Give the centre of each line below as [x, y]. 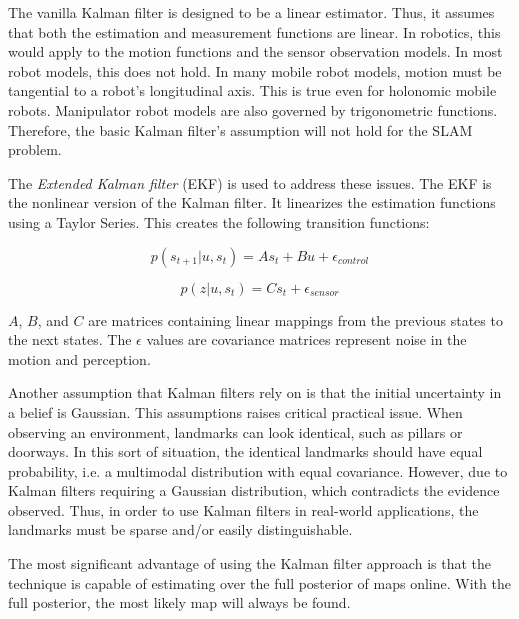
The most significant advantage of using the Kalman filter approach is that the [249, 563]
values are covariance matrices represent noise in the [306, 339]
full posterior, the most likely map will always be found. [179, 602]
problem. [35, 149]
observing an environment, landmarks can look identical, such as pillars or [235, 431]
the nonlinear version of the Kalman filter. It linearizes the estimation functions [252, 202]
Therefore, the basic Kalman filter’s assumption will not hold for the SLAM [240, 129]
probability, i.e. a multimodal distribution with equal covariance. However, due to [258, 470]
